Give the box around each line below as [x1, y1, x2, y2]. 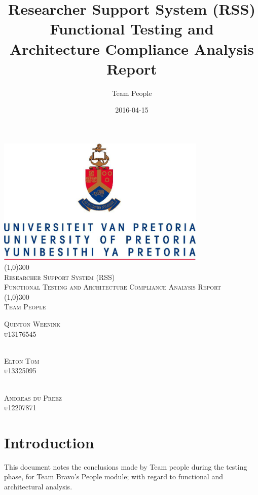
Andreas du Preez [4, 392, 62, 403]
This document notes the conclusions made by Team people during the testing [4, 461, 247, 472]
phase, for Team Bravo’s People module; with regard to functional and [4, 471, 223, 482]
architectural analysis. [4, 481, 72, 492]
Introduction [4, 432, 94, 452]
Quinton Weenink [4, 319, 61, 329]
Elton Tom [4, 355, 40, 366]
